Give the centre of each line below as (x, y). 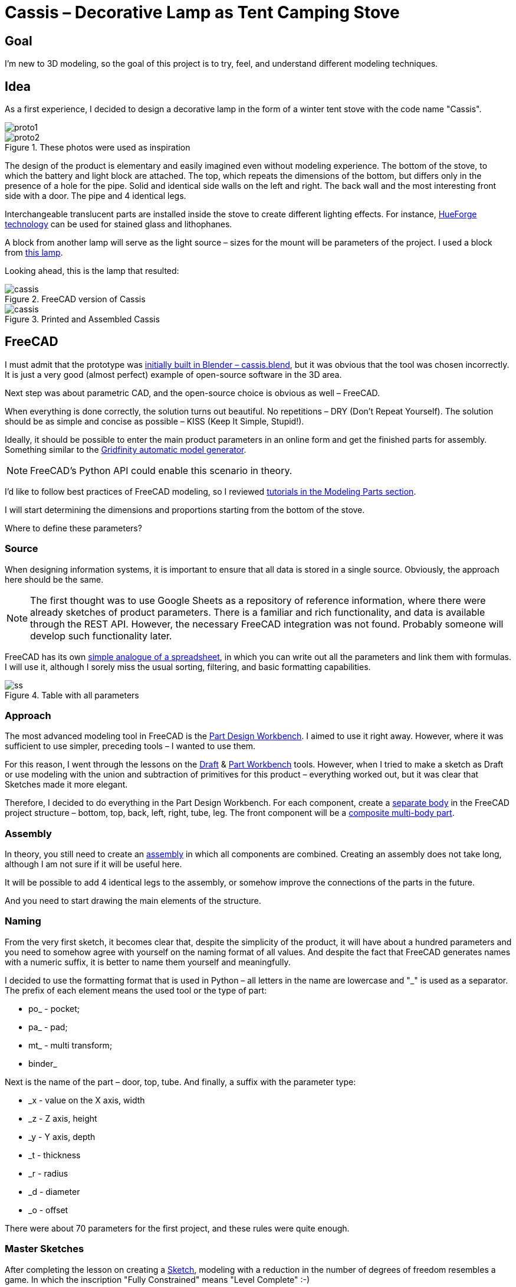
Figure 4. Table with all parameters (72, 695)
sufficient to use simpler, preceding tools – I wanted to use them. (130, 746)
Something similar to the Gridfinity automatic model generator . (126, 449)
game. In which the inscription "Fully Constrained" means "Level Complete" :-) (157, 1279)
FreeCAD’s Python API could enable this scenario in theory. (161, 470)
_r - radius (48, 1173)
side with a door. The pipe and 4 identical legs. (96, 196)
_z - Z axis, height (63, 1118)
